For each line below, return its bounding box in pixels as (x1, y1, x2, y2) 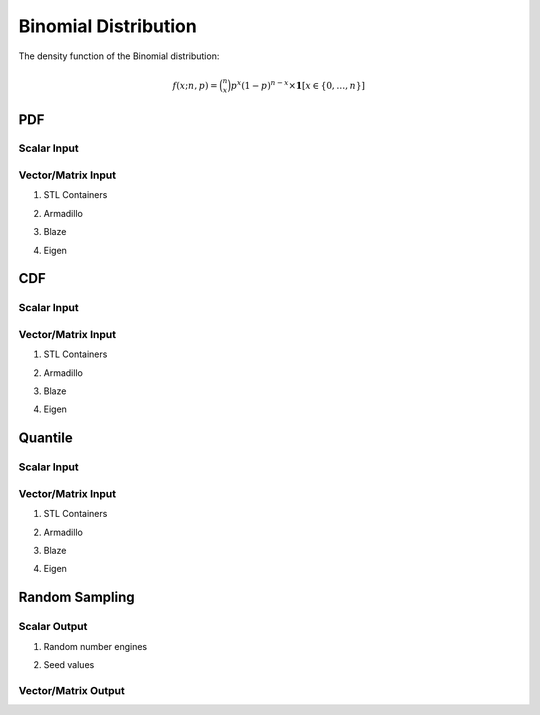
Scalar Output (18, 620, 88, 634)
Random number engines (43, 640, 148, 652)
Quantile (18, 430, 74, 447)
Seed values (43, 658, 95, 670)
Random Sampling (18, 589, 135, 606)
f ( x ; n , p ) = (172, 80, 218, 91)
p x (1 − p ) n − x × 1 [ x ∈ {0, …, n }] (230, 78, 365, 91)
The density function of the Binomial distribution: (18, 50, 220, 62)
